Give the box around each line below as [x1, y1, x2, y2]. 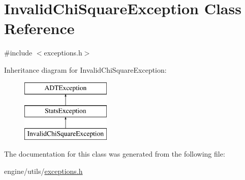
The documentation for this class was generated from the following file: [4, 148, 225, 159]
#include [4, 47, 33, 58]
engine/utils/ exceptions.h [4, 166, 83, 176]
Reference [4, 18, 75, 39]
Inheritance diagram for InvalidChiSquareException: [4, 64, 167, 75]
